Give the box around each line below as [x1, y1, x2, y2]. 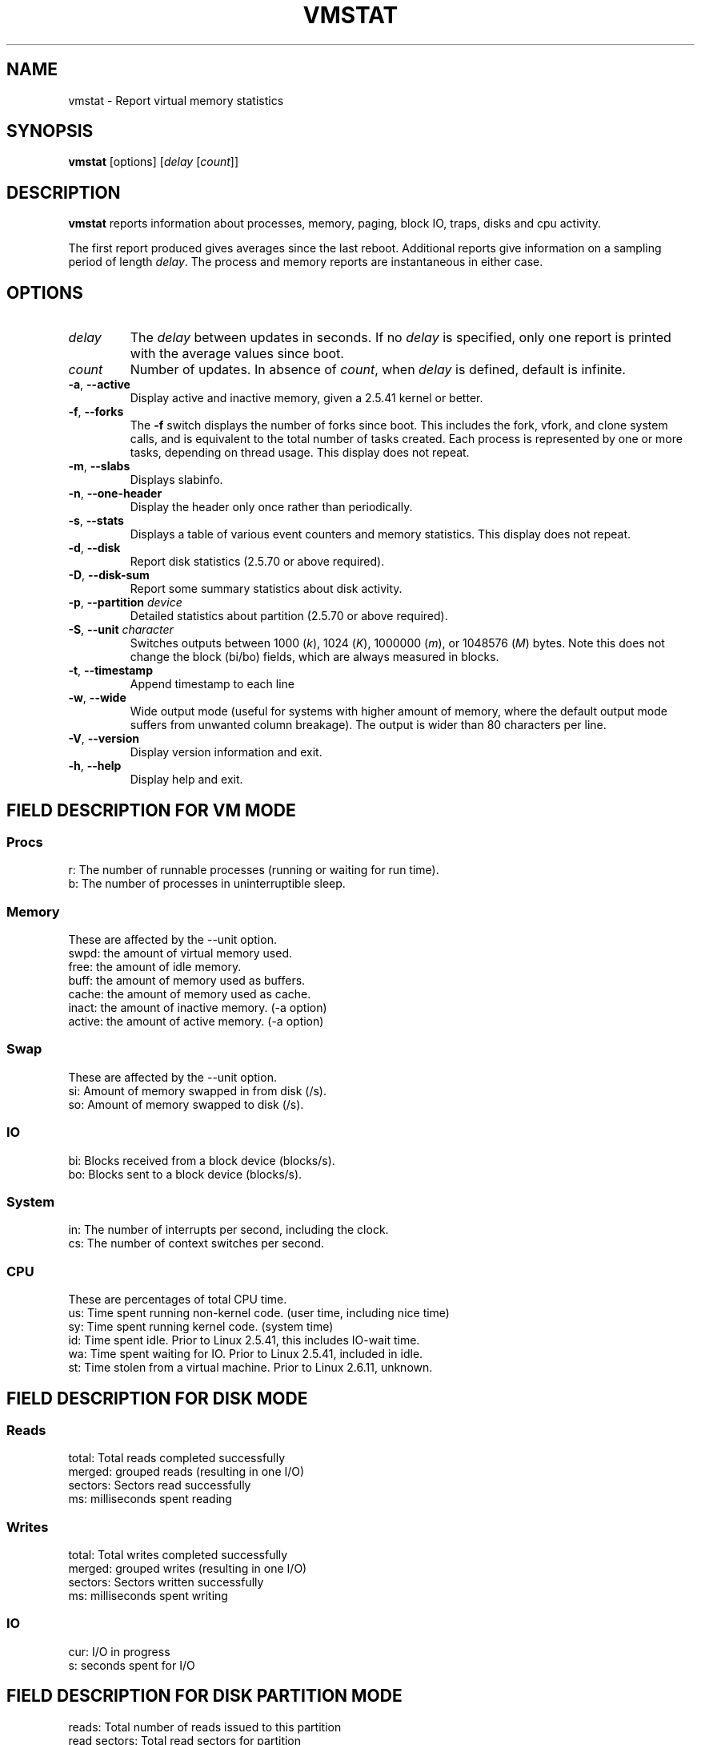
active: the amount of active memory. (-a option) [68, 1014, 324, 1029]
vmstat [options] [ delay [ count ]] [68, 155, 239, 169]
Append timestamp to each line [130, 677, 294, 691]
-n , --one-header [68, 486, 162, 501]
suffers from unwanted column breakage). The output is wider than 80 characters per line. [130, 718, 607, 732]
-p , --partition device [68, 595, 182, 610]
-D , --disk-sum [68, 568, 150, 582]
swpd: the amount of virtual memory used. [68, 946, 293, 961]
